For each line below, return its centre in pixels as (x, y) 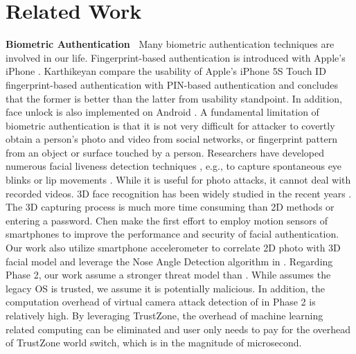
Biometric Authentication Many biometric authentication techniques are (170, 44)
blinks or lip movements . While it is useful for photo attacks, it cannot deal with (178, 180)
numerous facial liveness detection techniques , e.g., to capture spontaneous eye (174, 166)
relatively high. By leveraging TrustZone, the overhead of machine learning (164, 315)
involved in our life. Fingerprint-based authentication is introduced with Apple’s (176, 57)
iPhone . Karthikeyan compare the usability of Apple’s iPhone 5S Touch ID (166, 71)
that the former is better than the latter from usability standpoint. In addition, (174, 98)
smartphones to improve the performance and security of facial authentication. (172, 234)
